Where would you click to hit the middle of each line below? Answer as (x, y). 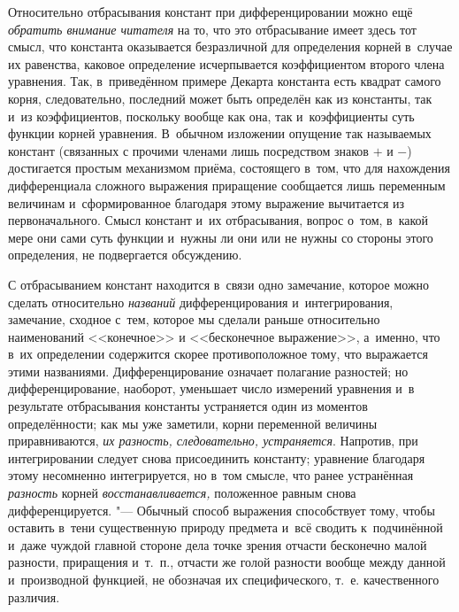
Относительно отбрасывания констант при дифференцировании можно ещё (210, 12)
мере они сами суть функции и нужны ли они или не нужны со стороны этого (221, 237)
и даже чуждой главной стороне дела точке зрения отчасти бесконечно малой (218, 544)
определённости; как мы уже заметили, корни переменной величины (193, 423)
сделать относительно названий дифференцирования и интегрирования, (201, 302)
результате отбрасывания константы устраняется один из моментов (188, 406)
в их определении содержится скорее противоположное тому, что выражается (218, 354)
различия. (34, 597)
